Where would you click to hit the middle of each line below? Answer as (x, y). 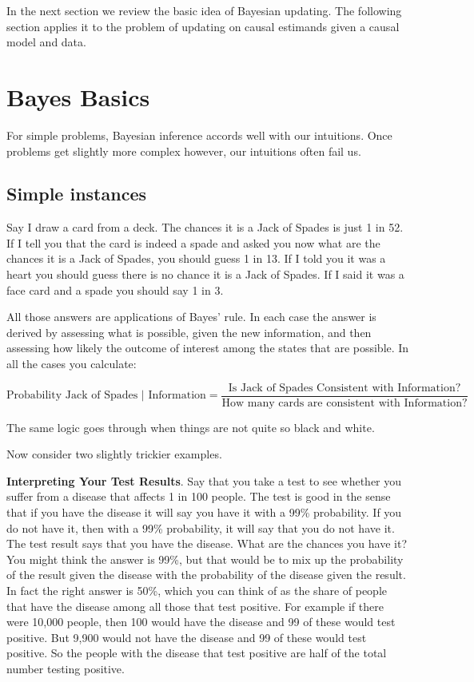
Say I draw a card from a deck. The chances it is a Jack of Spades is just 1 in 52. (205, 227)
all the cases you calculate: (72, 364)
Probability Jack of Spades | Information (106, 396)
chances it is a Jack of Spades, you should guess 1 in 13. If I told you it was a (196, 258)
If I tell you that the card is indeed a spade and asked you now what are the (193, 242)
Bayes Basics (78, 96)
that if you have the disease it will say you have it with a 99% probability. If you (204, 512)
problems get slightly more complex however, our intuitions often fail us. (184, 151)
